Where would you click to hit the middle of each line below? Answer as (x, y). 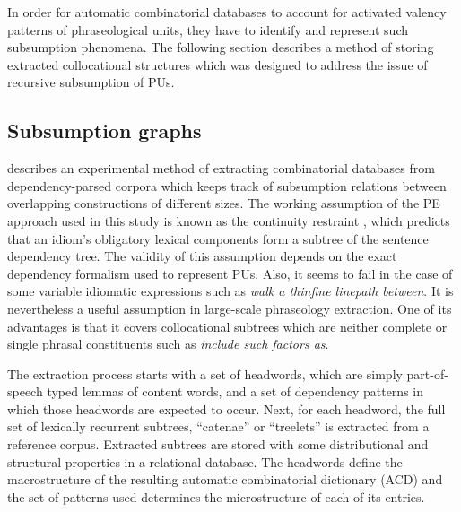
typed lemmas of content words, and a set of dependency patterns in (235, 391)
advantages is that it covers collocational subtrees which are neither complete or (227, 326)
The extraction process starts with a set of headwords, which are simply (205, 373)
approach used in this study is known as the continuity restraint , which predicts (229, 220)
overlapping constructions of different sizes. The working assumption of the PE (224, 203)
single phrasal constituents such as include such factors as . (168, 344)
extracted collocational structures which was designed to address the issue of (217, 64)
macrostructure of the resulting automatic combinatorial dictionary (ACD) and (225, 479)
